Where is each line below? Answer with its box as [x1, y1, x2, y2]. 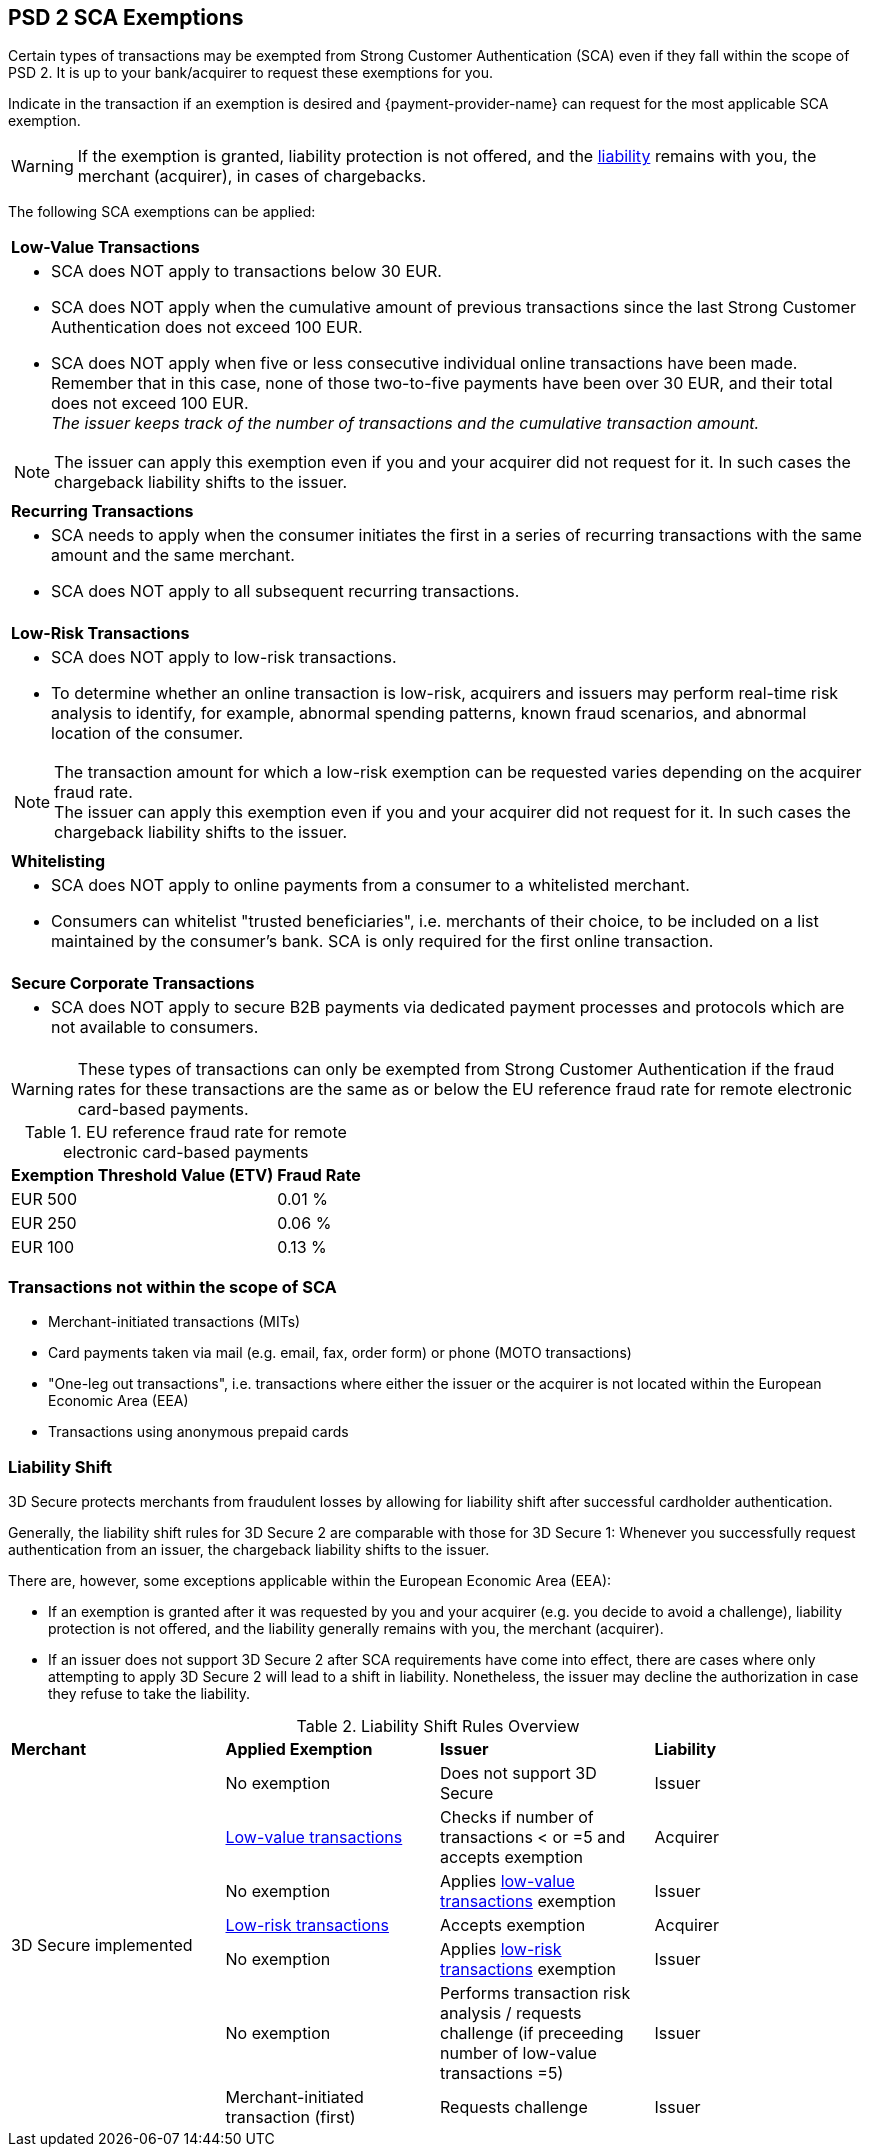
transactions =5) [440, 2062, 564, 2083]
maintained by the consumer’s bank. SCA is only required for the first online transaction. [51, 931, 714, 952]
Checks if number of [440, 1806, 594, 1827]
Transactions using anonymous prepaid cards [48, 1423, 349, 1441]
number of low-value [440, 2042, 597, 2063]
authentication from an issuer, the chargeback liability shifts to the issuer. [8, 1540, 490, 1558]
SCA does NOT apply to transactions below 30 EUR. [51, 261, 442, 282]
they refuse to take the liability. [48, 1684, 250, 1702]
